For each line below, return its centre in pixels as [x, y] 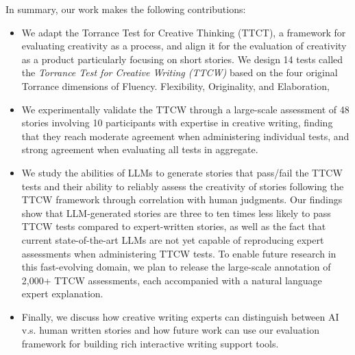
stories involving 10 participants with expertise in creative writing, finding [177, 123]
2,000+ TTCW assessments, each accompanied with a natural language [172, 280]
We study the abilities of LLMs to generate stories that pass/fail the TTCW [182, 172]
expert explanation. [62, 294]
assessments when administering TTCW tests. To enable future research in [179, 253]
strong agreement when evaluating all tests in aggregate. [140, 149]
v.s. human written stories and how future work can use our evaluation [170, 330]
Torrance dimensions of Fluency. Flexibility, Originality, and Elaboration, [175, 85]
